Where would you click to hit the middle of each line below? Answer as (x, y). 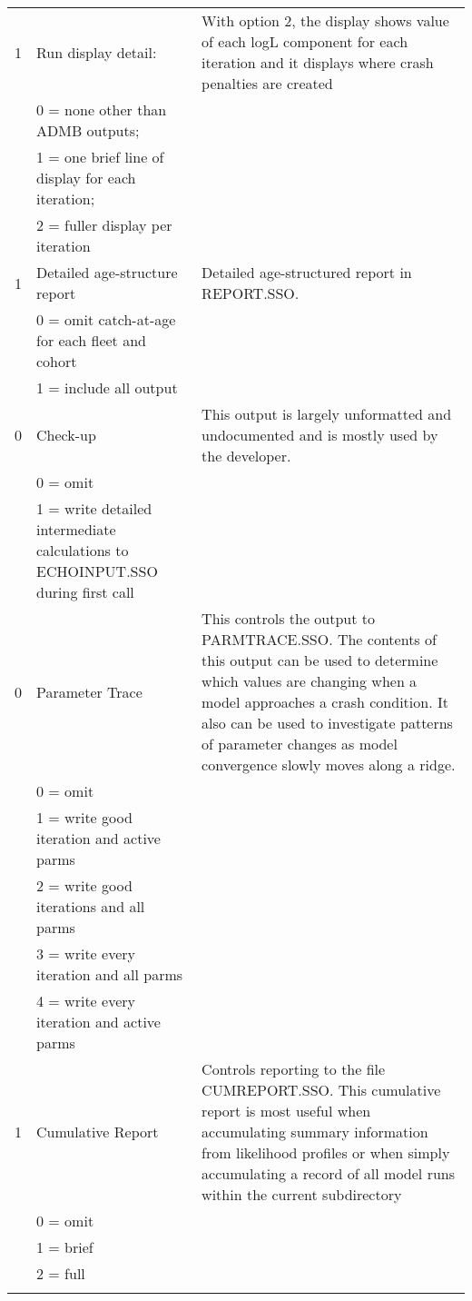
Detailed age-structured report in (307, 272)
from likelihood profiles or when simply (326, 1152)
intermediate (76, 529)
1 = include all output (107, 387)
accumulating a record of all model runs (329, 1173)
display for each (86, 178)
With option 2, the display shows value (325, 20)
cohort (57, 361)
